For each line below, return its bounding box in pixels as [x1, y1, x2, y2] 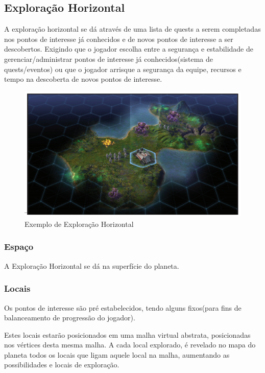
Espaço [4, 240, 34, 253]
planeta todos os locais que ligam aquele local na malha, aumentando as [4, 349, 230, 360]
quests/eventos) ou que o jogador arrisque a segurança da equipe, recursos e [4, 63, 242, 74]
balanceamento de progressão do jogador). [4, 312, 135, 323]
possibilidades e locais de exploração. [4, 359, 119, 370]
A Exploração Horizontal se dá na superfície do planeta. [4, 260, 179, 271]
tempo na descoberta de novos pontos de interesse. [4, 74, 162, 84]
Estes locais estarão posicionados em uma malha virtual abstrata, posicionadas [4, 329, 251, 340]
